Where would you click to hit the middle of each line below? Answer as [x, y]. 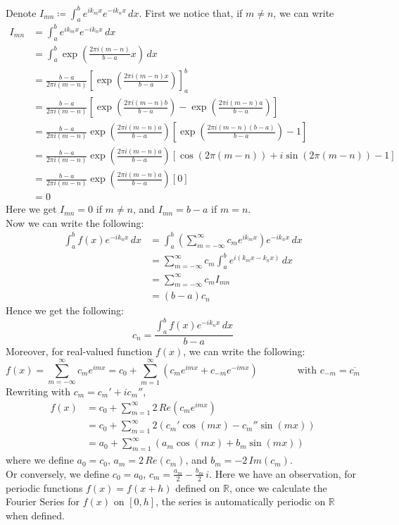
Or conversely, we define [58, 473]
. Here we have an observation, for [283, 473]
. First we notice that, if [191, 12]
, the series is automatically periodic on [241, 501]
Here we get [31, 209]
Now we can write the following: [75, 222]
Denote [21, 12]
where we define [40, 460]
